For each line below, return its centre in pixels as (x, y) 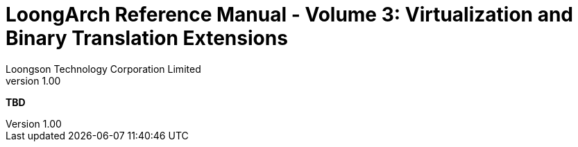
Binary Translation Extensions (147, 38)
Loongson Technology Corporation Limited (103, 69)
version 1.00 (33, 80)
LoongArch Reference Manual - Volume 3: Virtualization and (290, 15)
